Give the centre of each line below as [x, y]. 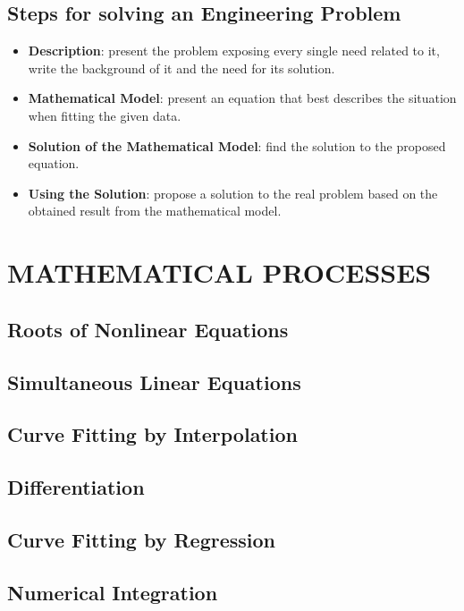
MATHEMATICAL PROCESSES [219, 272]
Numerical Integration [113, 592]
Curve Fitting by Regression [142, 539]
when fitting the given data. [105, 115]
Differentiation [76, 487]
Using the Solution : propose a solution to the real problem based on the [233, 193]
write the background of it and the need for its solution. [181, 68]
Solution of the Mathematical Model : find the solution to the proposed [237, 145]
